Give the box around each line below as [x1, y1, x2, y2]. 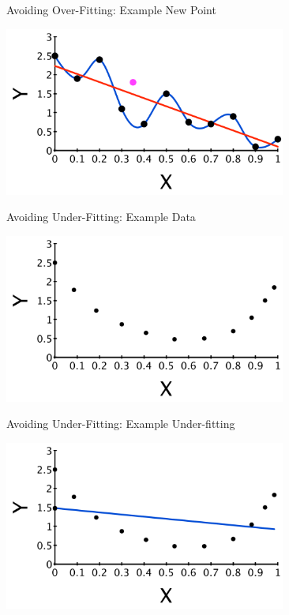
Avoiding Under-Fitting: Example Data [6, 208, 196, 225]
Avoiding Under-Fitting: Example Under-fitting [6, 415, 235, 432]
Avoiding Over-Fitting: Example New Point [6, 2, 216, 17]
